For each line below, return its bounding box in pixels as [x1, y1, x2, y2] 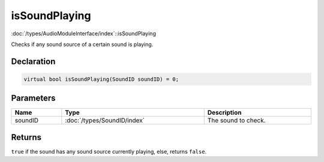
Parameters [11, 93, 56, 103]
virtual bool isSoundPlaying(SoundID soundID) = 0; [23, 75, 179, 82]
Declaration [11, 56, 56, 66]
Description [207, 108, 242, 117]
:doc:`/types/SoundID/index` [65, 117, 145, 125]
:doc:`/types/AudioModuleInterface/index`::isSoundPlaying [11, 30, 156, 37]
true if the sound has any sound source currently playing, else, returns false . [11, 148, 207, 155]
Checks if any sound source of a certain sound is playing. [11, 41, 154, 48]
